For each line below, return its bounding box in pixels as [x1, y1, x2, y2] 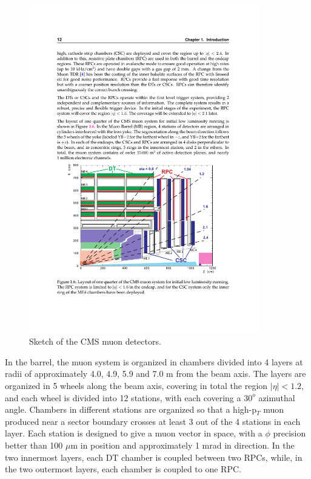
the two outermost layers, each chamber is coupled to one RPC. [5, 463, 241, 475]
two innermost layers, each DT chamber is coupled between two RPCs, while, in [5, 450, 303, 463]
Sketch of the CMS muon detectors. [29, 335, 161, 348]
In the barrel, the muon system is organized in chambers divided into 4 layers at [5, 355, 303, 368]
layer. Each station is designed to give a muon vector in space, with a [5, 427, 263, 439]
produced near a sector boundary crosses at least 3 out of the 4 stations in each [5, 415, 301, 427]
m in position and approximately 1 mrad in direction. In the [70, 439, 295, 452]
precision [273, 427, 306, 439]
